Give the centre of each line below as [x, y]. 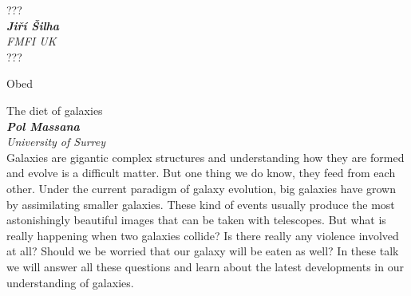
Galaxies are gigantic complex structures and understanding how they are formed [205, 157]
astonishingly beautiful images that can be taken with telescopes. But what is [196, 220]
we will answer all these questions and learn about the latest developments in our [205, 266]
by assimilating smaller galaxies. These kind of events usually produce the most [201, 204]
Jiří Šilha [33, 25]
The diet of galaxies [55, 110]
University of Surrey [56, 142]
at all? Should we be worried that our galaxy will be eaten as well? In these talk [203, 251]
